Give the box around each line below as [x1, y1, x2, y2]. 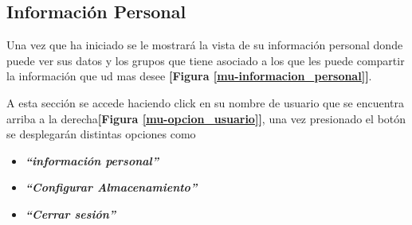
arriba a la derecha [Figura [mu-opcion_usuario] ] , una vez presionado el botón [6, 110, 406, 126]
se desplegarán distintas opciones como [6, 126, 196, 142]
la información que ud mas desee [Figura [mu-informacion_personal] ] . [6, 68, 372, 84]
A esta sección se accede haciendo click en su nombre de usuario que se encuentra [6, 94, 405, 111]
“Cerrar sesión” [25, 205, 116, 222]
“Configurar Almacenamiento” [25, 179, 198, 196]
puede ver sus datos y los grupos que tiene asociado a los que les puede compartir [6, 52, 405, 68]
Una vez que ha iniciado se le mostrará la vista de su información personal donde [6, 37, 403, 53]
